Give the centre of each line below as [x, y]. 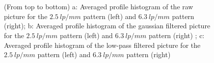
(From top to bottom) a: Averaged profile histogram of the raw [99, 7]
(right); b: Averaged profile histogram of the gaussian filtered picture [107, 26]
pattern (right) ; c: [176, 35]
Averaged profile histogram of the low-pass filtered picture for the [102, 45]
